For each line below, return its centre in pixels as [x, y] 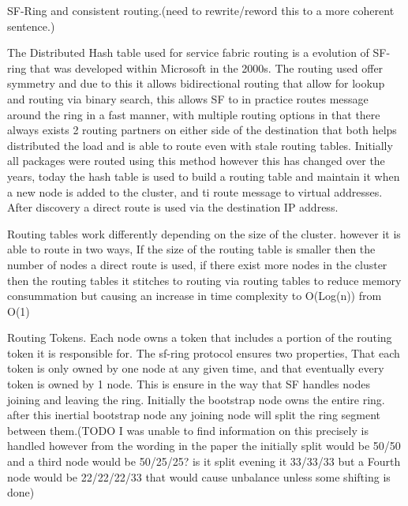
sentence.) [31, 26]
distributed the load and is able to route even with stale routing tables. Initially [200, 145]
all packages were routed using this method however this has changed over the [196, 161]
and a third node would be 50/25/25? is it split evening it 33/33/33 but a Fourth [204, 461]
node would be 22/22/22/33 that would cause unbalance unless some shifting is [199, 476]
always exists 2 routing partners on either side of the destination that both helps [202, 130]
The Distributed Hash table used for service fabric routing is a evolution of [188, 52]
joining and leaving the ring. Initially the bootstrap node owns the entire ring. [196, 399]
